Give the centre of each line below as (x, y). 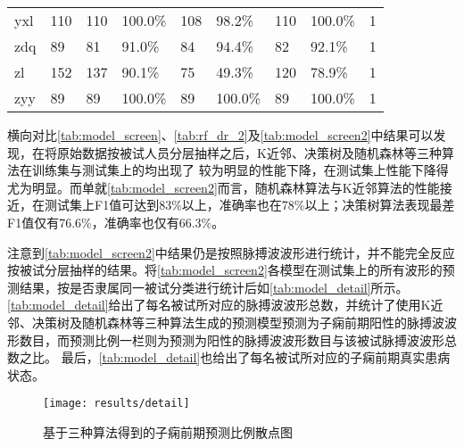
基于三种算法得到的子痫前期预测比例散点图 (168, 431)
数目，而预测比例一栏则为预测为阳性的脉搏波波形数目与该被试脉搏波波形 (232, 339)
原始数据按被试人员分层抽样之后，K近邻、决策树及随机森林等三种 (249, 152)
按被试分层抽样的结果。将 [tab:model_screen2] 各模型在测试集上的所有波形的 (225, 270)
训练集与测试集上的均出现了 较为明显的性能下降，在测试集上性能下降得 (240, 170)
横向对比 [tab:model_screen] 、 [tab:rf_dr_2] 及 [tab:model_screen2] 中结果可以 (220, 135)
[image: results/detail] (116, 404)
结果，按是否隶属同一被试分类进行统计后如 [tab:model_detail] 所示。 (214, 287)
